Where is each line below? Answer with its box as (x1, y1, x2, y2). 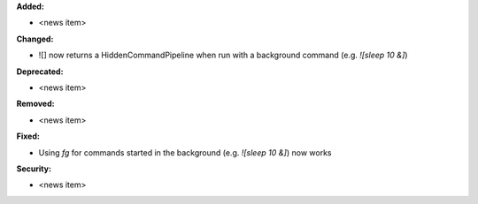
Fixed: (16, 131, 40, 141)
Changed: (16, 34, 54, 44)
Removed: (16, 98, 55, 110)
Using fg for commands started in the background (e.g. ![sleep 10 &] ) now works (38, 147, 332, 158)
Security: (16, 163, 52, 174)
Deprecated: (16, 66, 64, 77)
